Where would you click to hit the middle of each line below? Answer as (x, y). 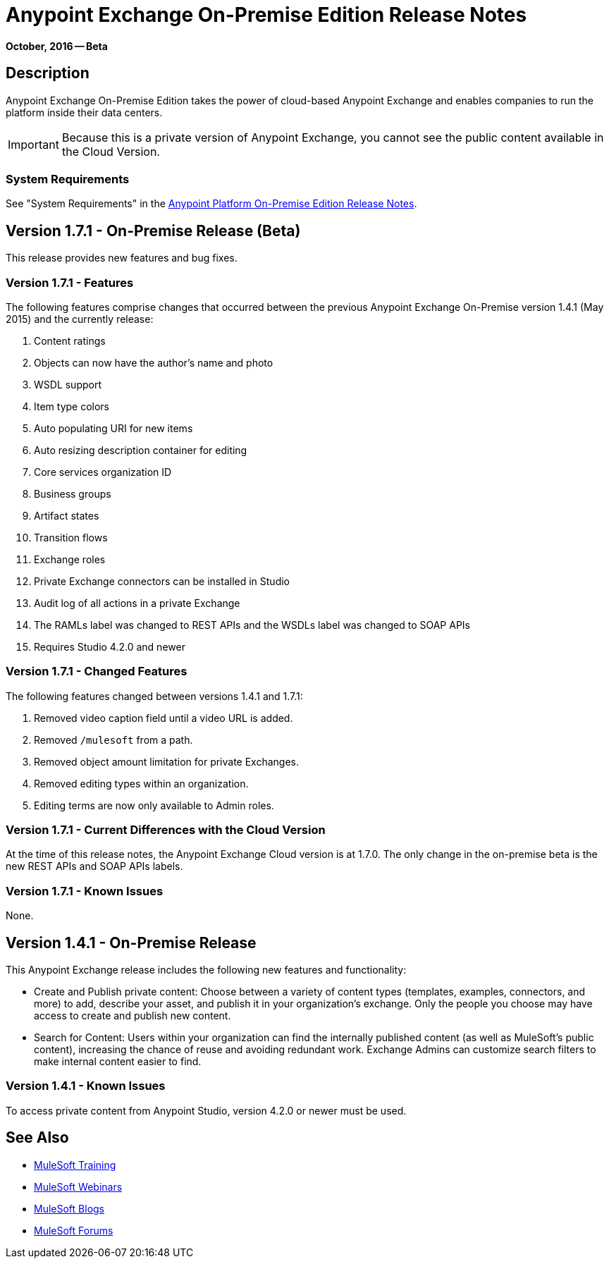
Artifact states (67, 515)
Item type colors (72, 406)
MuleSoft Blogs (69, 1208)
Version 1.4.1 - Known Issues (86, 1086)
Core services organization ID (103, 472)
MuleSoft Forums (74, 1230)
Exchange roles (70, 559)
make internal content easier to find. (118, 1062)
